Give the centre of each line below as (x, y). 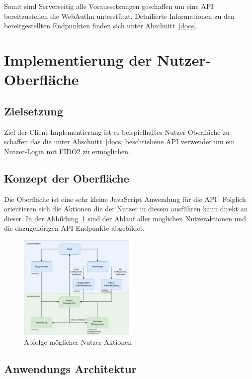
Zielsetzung (34, 111)
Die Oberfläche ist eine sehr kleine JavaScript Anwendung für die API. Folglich (125, 199)
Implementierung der (78, 59)
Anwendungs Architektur (70, 369)
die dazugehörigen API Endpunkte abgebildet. (75, 228)
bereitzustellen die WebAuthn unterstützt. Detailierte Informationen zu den (119, 16)
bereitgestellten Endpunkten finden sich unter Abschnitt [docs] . (101, 26)
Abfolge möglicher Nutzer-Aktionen (78, 342)
